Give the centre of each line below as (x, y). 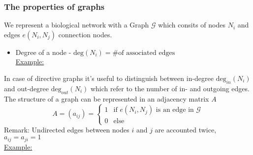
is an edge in (175, 110)
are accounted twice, (186, 129)
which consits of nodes (192, 25)
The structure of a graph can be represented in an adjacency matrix (107, 98)
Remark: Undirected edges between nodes (67, 129)
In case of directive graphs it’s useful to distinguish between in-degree (109, 78)
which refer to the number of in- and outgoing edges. (170, 88)
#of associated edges (144, 53)
